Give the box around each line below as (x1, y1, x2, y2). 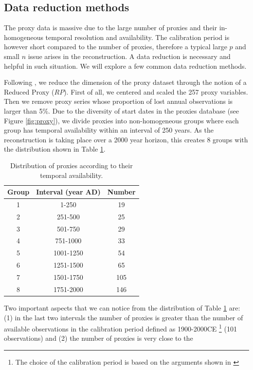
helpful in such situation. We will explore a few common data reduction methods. (4, 60, 247, 71)
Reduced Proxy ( (4, 86, 54, 97)
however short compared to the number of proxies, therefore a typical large (4, 41, 227, 52)
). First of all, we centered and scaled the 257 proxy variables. (64, 86, 248, 97)
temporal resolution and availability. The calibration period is (45, 32, 230, 42)
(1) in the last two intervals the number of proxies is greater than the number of (4, 312, 243, 322)
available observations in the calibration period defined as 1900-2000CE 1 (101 (4, 322, 237, 333)
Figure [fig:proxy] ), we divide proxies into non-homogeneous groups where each (4, 115, 239, 125)
